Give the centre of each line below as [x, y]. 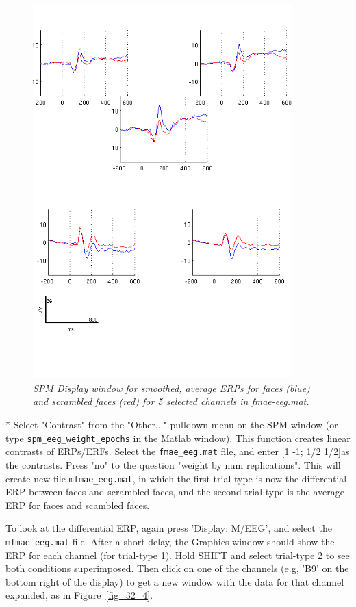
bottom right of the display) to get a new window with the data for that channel [175, 581]
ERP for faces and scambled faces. [78, 505]
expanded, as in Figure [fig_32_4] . [79, 595]
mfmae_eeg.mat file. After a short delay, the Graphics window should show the [170, 541]
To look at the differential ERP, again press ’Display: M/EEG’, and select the [169, 528]
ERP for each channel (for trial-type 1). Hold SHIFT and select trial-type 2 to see [178, 555]
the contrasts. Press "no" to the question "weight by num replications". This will [173, 464]
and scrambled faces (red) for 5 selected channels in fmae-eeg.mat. [171, 401]
